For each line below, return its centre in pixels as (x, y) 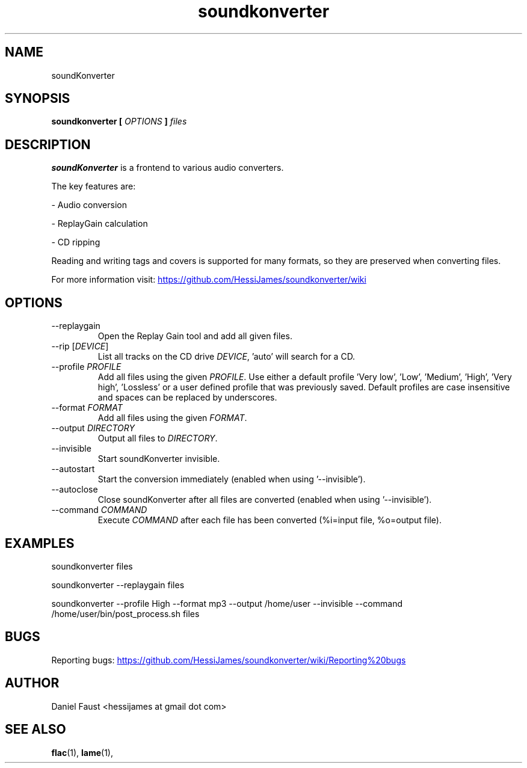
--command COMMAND (99, 510)
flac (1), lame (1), (82, 752)
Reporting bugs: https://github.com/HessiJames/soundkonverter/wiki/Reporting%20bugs (229, 660)
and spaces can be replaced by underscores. (187, 398)
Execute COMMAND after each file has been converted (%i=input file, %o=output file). (270, 520)
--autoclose (75, 490)
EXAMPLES (40, 543)
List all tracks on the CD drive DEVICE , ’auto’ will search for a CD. (227, 357)
